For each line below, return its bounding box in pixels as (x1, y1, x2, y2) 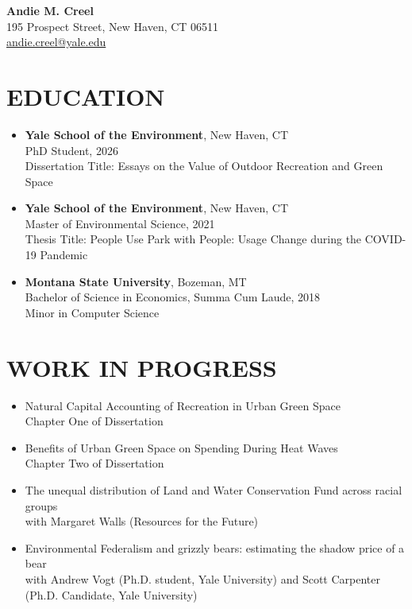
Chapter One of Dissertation (25, 413, 164, 429)
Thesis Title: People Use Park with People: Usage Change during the (25, 231, 362, 247)
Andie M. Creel (6, 2, 94, 18)
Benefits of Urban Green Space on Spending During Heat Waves (25, 439, 338, 456)
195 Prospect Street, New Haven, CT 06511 (6, 17, 219, 34)
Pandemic (40, 246, 88, 263)
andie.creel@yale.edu (6, 33, 106, 50)
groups (25, 497, 58, 514)
